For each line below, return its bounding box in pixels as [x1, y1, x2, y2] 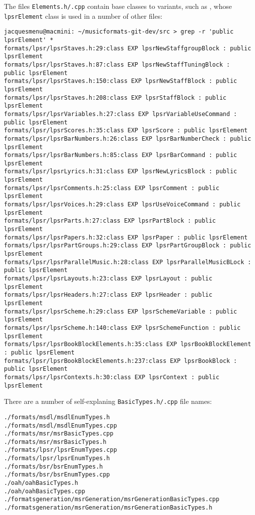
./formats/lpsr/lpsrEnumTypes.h [4, 455, 110, 462]
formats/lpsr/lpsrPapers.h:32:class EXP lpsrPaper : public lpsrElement [4, 234, 248, 241]
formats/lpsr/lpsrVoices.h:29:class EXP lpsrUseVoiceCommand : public [4, 201, 241, 208]
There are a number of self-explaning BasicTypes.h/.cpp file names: [4, 396, 212, 406]
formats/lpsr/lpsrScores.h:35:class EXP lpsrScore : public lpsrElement [4, 127, 248, 134]
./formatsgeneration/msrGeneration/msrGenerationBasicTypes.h [4, 504, 213, 512]
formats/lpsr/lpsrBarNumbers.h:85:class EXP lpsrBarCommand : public [4, 152, 237, 159]
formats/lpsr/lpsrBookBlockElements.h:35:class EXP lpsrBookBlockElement [4, 341, 252, 348]
